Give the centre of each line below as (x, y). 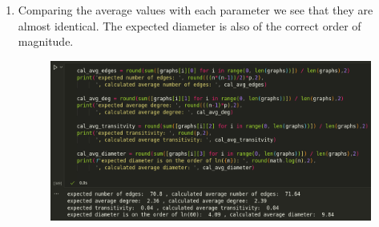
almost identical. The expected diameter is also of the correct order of (189, 25)
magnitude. (46, 41)
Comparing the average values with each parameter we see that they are (196, 10)
